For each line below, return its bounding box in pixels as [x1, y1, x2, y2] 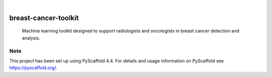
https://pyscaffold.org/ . [9, 65, 57, 71]
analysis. [22, 35, 40, 41]
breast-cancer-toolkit [9, 13, 79, 22]
